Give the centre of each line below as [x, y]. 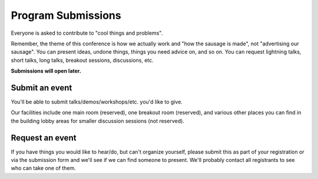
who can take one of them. [43, 168]
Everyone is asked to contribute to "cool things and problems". [87, 33]
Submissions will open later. [46, 71]
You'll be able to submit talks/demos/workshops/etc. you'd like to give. [97, 102]
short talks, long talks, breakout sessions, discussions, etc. [82, 60]
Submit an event [42, 87]
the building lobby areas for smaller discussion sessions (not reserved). [98, 121]
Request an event [44, 137]
